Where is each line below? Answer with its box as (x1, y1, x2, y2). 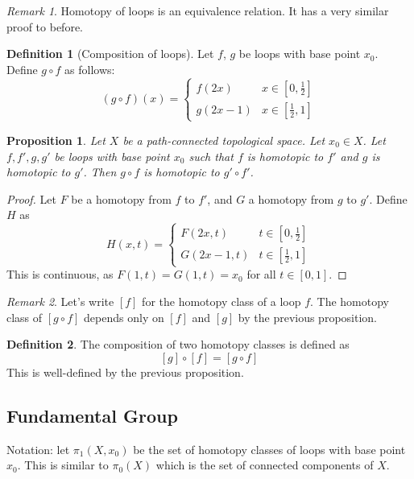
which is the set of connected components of (155, 456, 374, 473)
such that (188, 147, 234, 164)
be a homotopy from (71, 190, 172, 207)
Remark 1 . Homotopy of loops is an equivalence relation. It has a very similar (6, 2, 389, 19)
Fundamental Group (6, 403, 178, 427)
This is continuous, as (6, 266, 114, 283)
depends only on (84, 308, 164, 325)
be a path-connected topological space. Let (122, 131, 325, 148)
